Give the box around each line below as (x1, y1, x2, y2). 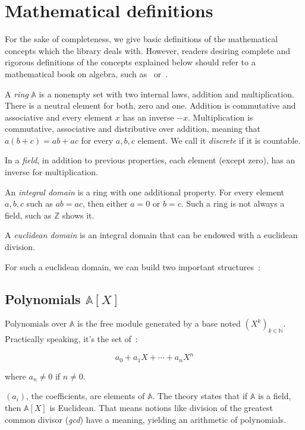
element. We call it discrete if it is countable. (137, 134, 301, 146)
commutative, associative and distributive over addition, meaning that (5, 122, 261, 135)
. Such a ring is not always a (181, 197, 285, 210)
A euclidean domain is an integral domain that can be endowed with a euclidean (5, 229, 298, 241)
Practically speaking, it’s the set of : (5, 333, 138, 345)
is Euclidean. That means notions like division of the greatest (49, 401, 273, 413)
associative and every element (5, 110, 112, 123)
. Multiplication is (188, 110, 253, 123)
